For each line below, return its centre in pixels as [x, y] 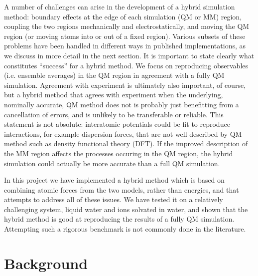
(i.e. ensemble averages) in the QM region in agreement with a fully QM [114, 75]
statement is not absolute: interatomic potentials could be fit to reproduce [117, 124]
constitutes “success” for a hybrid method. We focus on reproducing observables [126, 65]
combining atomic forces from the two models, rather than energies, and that [122, 189]
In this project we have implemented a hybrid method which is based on [114, 180]
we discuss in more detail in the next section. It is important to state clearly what [129, 55]
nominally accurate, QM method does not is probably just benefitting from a [122, 104]
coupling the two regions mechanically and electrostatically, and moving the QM [127, 26]
